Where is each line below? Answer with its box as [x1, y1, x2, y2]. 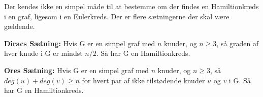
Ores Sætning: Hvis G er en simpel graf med [4, 64, 149, 75]
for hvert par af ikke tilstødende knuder [82, 75, 205, 85]
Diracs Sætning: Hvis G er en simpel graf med [4, 38, 155, 48]
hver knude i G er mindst [4, 48, 83, 58]
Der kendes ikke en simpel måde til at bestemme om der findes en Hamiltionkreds [4, 1, 259, 11]
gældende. [4, 21, 35, 31]
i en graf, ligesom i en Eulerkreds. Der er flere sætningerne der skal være [4, 11, 229, 21]
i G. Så [228, 75, 251, 85]
